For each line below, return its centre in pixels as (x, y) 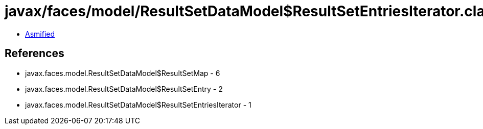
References (34, 54)
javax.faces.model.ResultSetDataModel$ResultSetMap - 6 (123, 73)
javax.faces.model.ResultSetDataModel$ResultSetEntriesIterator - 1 (138, 105)
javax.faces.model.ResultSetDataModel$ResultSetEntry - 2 (124, 89)
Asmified (40, 34)
